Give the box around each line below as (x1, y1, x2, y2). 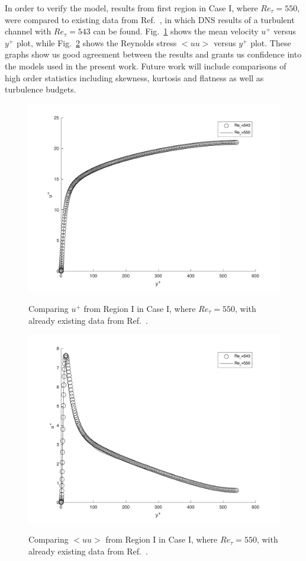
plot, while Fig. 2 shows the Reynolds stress (16, 36, 177, 49)
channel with (5, 25, 51, 37)
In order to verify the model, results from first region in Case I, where (5, 2, 258, 14)
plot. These (250, 36, 291, 49)
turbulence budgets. (5, 83, 76, 95)
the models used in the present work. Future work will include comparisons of (5, 59, 286, 72)
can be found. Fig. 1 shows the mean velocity (93, 25, 259, 37)
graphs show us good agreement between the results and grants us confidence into (5, 48, 302, 60)
